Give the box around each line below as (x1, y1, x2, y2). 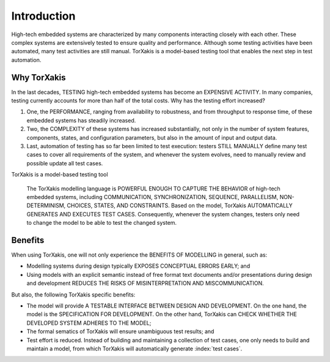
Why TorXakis (11, 72, 67, 83)
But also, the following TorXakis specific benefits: (11, 291, 136, 298)
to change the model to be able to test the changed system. (26, 219, 177, 227)
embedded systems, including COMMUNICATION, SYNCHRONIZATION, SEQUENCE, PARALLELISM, (26, 193, 279, 200)
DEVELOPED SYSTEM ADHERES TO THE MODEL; (26, 319, 152, 326)
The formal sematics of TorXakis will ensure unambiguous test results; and (26, 328, 215, 335)
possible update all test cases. (26, 159, 103, 167)
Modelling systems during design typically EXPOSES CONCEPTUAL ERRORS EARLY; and (26, 262, 251, 270)
